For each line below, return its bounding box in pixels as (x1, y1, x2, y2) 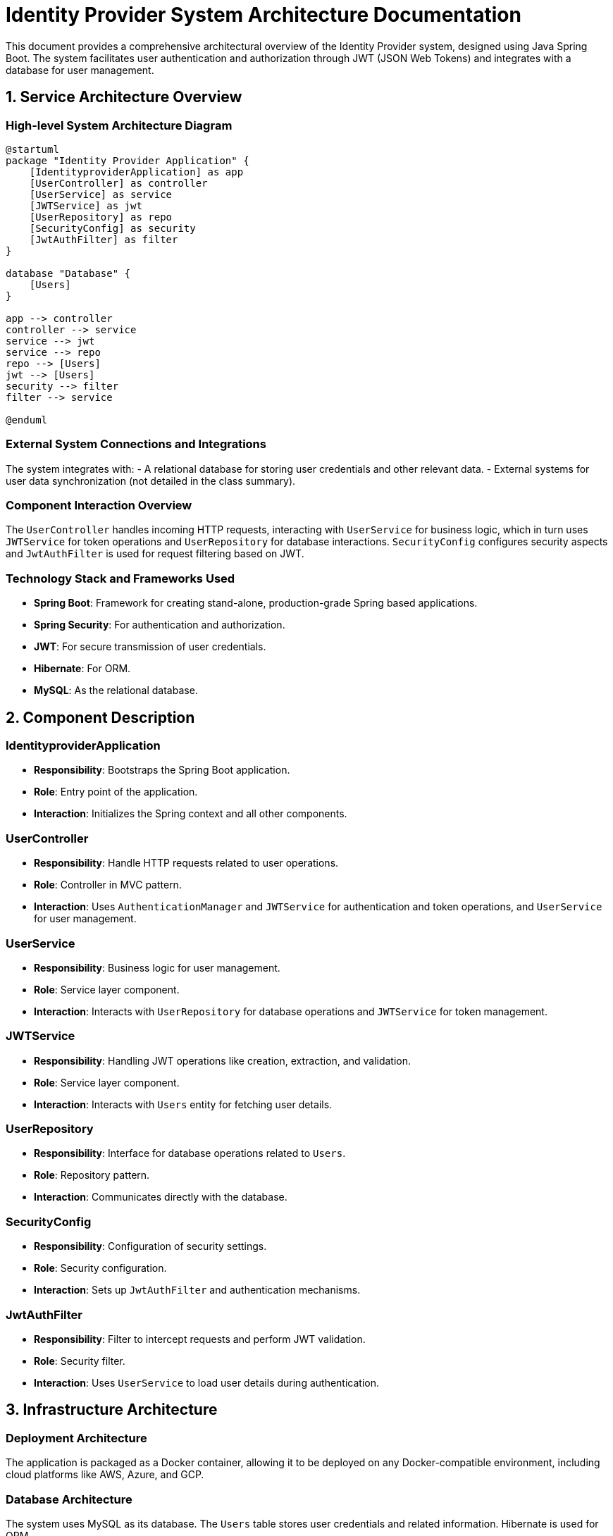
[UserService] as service (29, 188, 173, 200)
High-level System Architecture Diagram (6, 118, 233, 132)
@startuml (6, 143, 59, 155)
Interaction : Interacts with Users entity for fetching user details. (34, 1098, 333, 1110)
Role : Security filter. (34, 1354, 125, 1367)
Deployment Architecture (6, 1430, 147, 1445)
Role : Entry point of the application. (34, 786, 198, 798)
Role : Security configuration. (34, 1262, 167, 1275)
